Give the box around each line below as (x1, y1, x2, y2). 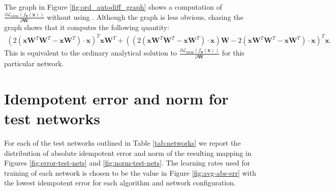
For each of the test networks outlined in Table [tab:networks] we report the (4, 138, 241, 148)
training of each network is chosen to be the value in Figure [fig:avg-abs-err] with (4, 167, 256, 178)
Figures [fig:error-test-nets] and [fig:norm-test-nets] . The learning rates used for (4, 157, 251, 168)
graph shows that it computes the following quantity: (4, 22, 170, 33)
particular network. (4, 58, 64, 69)
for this (222, 47, 245, 58)
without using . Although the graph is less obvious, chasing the (47, 11, 243, 22)
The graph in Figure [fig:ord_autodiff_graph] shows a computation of (4, 2, 222, 12)
